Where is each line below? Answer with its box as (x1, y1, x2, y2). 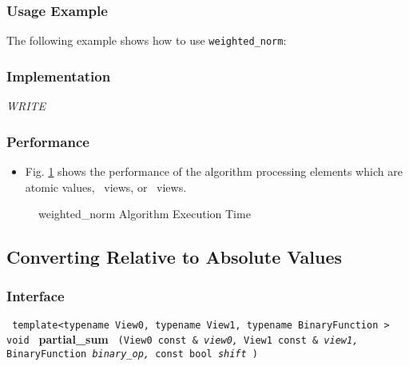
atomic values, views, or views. (25, 178, 187, 195)
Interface (6, 286, 65, 306)
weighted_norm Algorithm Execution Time (38, 205, 251, 222)
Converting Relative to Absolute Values (6, 245, 342, 269)
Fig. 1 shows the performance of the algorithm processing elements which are (25, 162, 403, 179)
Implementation (6, 66, 111, 86)
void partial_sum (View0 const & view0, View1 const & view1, (6, 331, 359, 348)
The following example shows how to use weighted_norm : (6, 32, 287, 49)
